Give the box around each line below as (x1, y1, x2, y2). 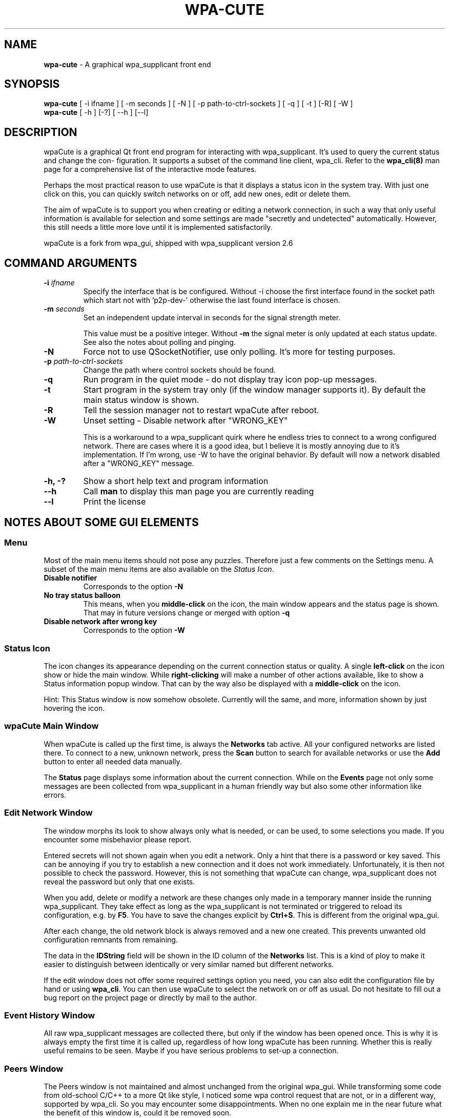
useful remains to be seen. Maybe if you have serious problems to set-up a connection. (44, 1046, 339, 1055)
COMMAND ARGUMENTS (4, 256, 137, 269)
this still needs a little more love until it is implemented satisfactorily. (44, 223, 273, 232)
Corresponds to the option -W (83, 626, 185, 635)
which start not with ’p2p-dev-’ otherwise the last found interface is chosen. (83, 296, 340, 305)
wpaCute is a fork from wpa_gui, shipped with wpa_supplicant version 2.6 (44, 239, 293, 248)
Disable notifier (44, 573, 97, 583)
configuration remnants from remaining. (44, 935, 178, 944)
